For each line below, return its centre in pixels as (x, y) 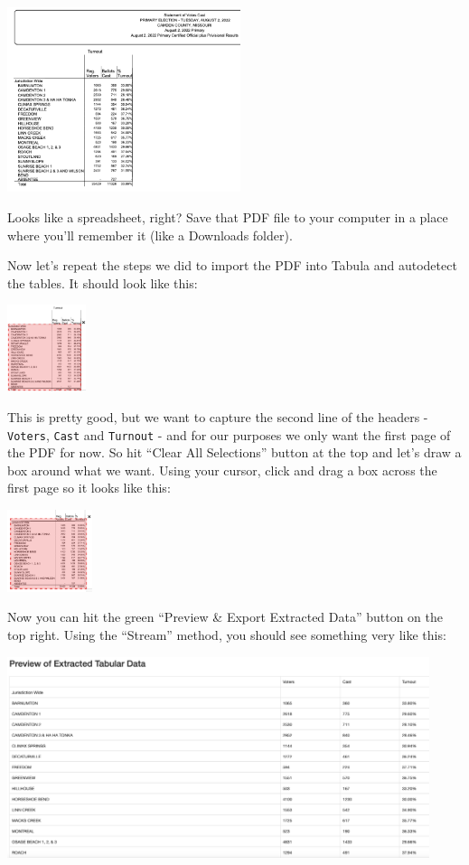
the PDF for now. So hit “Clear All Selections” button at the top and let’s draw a (234, 452)
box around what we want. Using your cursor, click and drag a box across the (222, 470)
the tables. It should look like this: (103, 282)
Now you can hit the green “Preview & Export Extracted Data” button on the (225, 617)
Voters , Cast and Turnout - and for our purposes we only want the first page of (229, 434)
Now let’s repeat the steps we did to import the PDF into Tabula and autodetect (232, 265)
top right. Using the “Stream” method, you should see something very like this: (227, 635)
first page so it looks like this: (89, 488)
